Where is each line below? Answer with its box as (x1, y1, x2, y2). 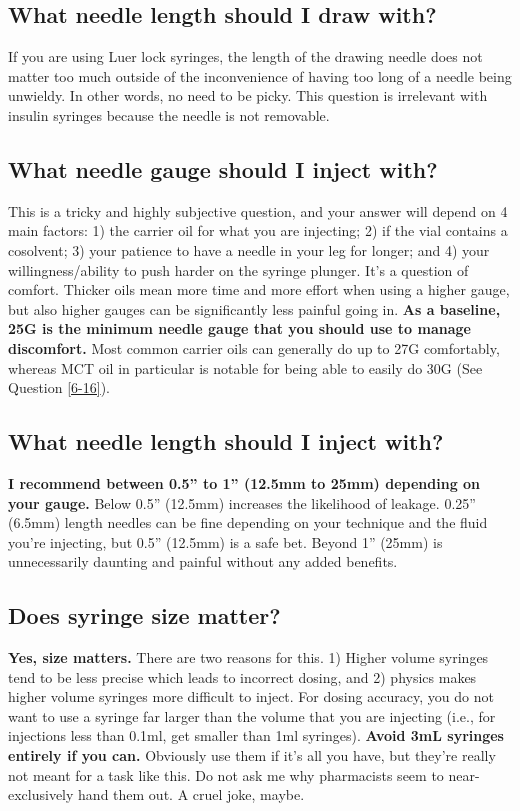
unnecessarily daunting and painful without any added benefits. (8, 551, 398, 572)
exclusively (8, 784, 74, 805)
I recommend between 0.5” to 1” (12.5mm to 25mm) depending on (8, 472, 481, 493)
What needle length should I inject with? (8, 426, 444, 457)
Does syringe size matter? (8, 600, 281, 631)
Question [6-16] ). (8, 377, 110, 398)
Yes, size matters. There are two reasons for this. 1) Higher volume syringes (8, 647, 489, 668)
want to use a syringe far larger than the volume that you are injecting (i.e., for (8, 705, 496, 726)
